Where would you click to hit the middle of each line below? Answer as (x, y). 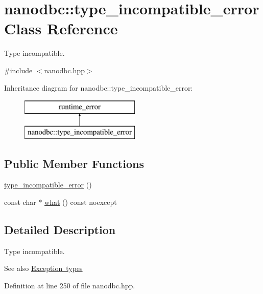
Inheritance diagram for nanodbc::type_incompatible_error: (99, 87)
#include (18, 70)
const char (20, 202)
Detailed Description (60, 230)
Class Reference (61, 28)
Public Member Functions (74, 163)
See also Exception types (43, 268)
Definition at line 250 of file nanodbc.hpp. (70, 286)
